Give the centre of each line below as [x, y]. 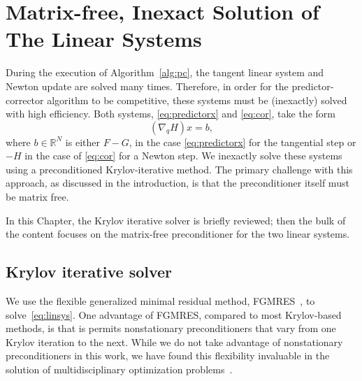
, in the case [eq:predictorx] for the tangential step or [242, 142]
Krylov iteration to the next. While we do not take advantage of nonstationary [174, 342]
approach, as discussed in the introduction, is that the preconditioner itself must [178, 183]
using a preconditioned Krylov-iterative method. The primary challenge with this [179, 169]
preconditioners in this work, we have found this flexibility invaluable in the [168, 355]
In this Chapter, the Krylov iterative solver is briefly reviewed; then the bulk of [176, 220]
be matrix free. [37, 197]
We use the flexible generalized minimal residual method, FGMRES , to [160, 301]
